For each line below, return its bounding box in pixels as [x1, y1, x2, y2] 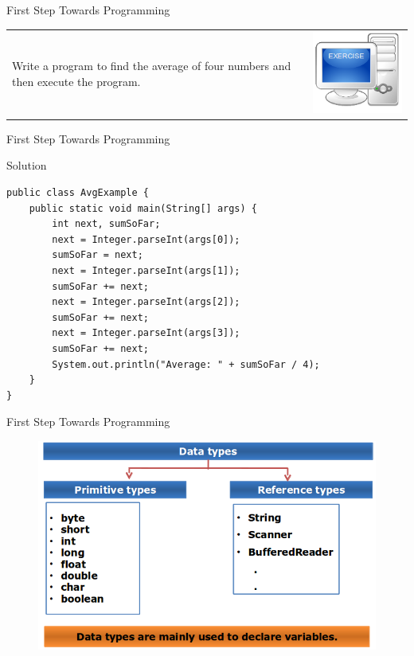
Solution [6, 157, 47, 174]
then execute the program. [12, 72, 141, 89]
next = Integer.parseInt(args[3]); [52, 327, 240, 339]
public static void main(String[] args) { [29, 202, 257, 214]
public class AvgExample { [6, 187, 149, 199]
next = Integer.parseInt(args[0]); [52, 233, 240, 245]
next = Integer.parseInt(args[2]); [52, 296, 240, 308]
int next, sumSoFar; [52, 218, 161, 230]
